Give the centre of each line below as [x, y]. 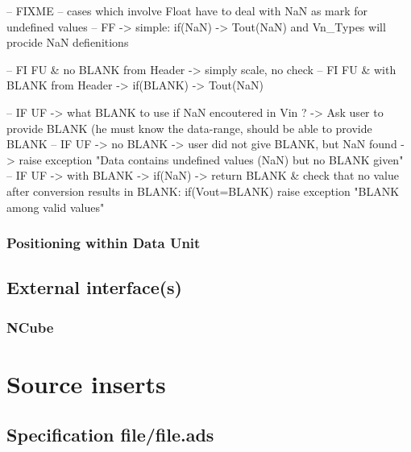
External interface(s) [95, 287]
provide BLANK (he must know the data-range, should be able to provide [189, 128]
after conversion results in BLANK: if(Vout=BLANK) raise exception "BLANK [203, 191]
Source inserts [86, 383]
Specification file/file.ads [110, 435]
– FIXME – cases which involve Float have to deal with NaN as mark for [187, 10]
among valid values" [56, 207]
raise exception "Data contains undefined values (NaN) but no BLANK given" [211, 159]
